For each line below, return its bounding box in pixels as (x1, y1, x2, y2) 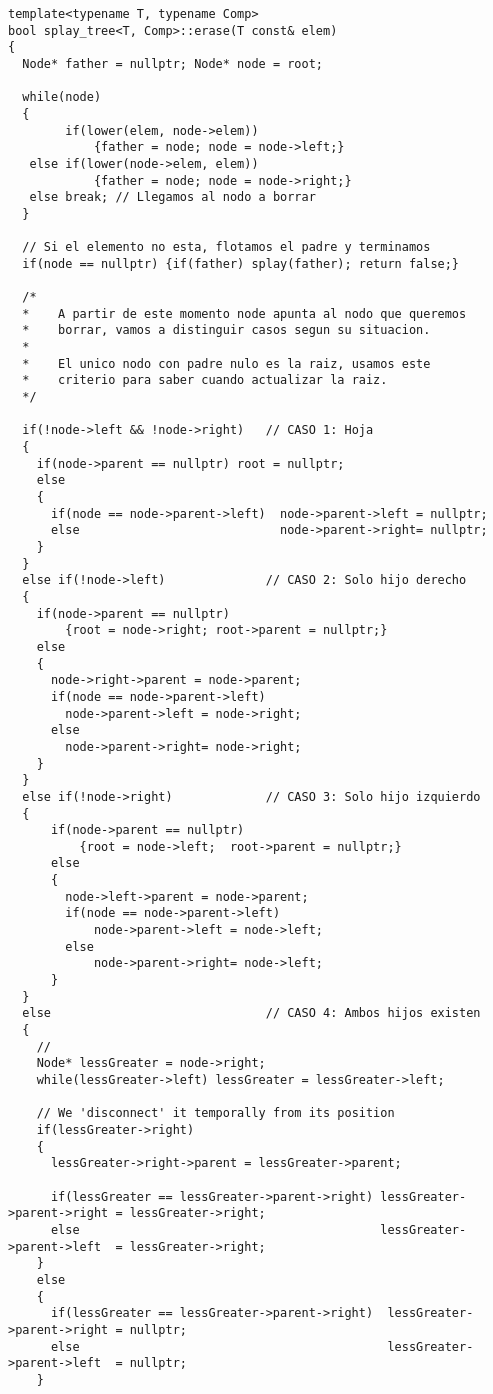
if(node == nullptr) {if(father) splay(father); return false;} (22, 256, 460, 271)
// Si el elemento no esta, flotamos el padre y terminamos (22, 240, 431, 255)
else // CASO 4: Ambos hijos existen (22, 1006, 481, 1021)
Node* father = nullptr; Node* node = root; (22, 56, 323, 71)
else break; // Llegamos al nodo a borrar (29, 190, 316, 205)
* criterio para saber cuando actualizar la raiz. (22, 373, 388, 388)
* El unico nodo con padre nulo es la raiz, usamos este (22, 356, 431, 371)
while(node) (22, 90, 102, 105)
